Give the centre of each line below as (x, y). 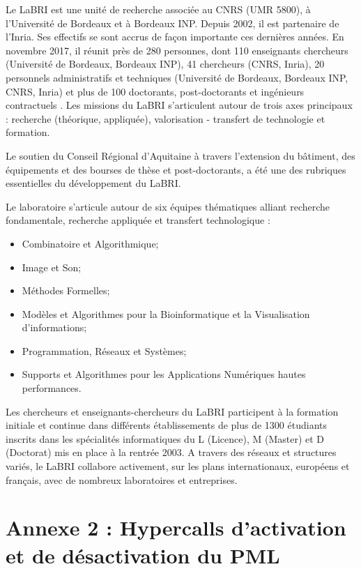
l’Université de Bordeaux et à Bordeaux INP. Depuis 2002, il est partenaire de (172, 23)
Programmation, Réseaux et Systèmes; (104, 350)
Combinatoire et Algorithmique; (90, 243)
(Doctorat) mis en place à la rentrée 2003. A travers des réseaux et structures (171, 452)
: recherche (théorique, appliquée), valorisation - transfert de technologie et (166, 118)
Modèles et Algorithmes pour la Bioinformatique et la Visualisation (166, 313)
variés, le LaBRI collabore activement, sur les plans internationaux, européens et (178, 466)
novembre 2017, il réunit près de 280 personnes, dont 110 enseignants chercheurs (177, 50)
